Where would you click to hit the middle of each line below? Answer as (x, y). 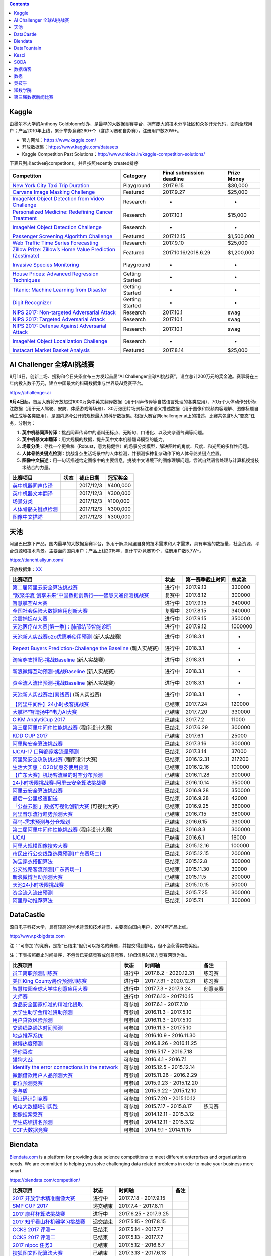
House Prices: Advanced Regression (55, 274)
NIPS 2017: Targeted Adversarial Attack (59, 319)
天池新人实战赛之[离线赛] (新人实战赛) (57, 695)
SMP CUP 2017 (30, 1206)
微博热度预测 (27, 1044)
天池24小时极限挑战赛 (38, 885)
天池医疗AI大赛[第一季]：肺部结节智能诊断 (62, 627)
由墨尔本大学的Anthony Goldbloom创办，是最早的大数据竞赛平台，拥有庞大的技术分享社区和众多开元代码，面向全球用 (131, 124)
